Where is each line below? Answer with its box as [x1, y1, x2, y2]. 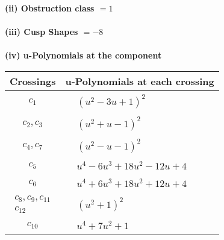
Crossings [10, 74, 56, 88]
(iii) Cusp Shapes [5, 25, 78, 38]
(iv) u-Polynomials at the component [5, 49, 162, 62]
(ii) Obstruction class [5, 2, 95, 14]
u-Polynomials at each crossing [65, 74, 214, 88]
